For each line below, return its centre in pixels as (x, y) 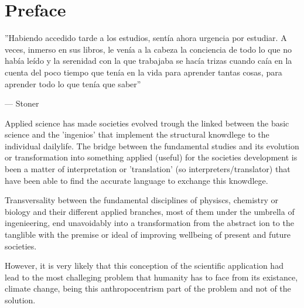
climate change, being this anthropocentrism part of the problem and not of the (148, 288)
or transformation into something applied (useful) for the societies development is (151, 157)
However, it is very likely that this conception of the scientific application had (144, 266)
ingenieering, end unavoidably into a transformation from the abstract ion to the (149, 223)
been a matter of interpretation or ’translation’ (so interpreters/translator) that (148, 169)
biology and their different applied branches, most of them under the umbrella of (150, 211)
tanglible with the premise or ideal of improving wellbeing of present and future (148, 235)
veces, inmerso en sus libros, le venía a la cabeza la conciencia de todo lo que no (148, 49)
